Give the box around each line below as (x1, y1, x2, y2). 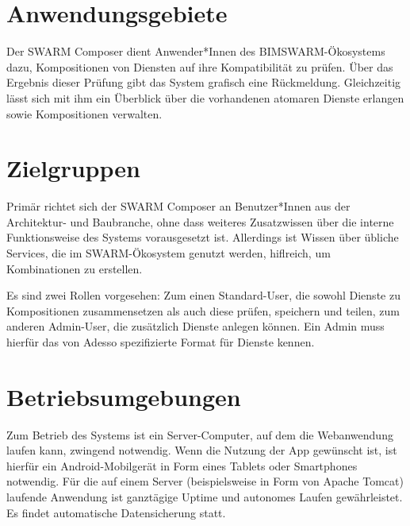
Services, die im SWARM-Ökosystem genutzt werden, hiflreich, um (6, 245, 331, 261)
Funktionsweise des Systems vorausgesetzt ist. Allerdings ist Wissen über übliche (6, 229, 399, 246)
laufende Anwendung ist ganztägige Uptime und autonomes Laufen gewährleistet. (6, 489, 403, 505)
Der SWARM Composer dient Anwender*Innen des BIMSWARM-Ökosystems (6, 43, 385, 60)
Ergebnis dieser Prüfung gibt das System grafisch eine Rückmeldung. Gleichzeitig (6, 74, 401, 91)
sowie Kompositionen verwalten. (6, 105, 163, 122)
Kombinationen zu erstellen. (6, 260, 143, 277)
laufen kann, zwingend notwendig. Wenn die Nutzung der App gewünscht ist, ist (6, 442, 397, 458)
